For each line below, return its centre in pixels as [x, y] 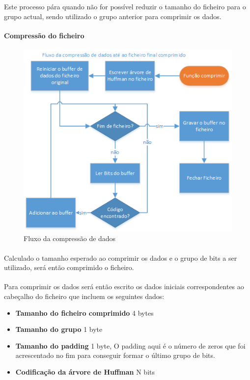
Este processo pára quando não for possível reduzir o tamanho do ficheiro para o [125, 6]
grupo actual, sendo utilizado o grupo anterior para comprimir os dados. [113, 16]
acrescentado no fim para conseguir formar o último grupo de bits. [115, 355]
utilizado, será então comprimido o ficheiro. [69, 267]
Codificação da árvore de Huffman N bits [85, 372]
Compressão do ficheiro [44, 35]
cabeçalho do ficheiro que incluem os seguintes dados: [84, 296]
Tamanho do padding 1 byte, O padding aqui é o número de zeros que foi [130, 345]
